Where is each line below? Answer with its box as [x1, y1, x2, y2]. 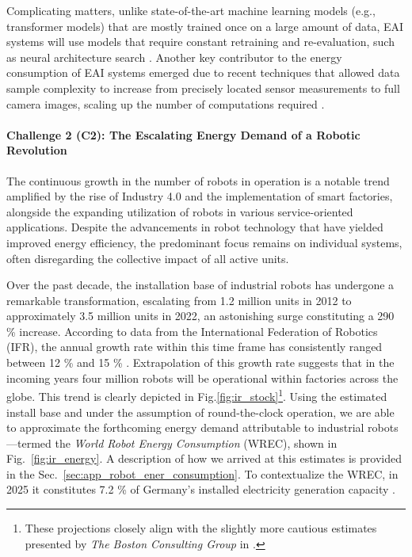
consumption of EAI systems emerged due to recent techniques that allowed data [6, 64, 400, 81]
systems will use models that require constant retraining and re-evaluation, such [6, 33, 395, 50]
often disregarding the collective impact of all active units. [6, 250, 289, 266]
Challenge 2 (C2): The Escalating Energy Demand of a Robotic [6, 126, 360, 143]
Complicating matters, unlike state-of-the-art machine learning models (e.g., [6, 2, 376, 18]
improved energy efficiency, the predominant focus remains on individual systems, [6, 234, 402, 250]
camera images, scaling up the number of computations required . [6, 95, 325, 112]
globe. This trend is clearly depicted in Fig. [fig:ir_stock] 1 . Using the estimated [6, 386, 387, 404]
